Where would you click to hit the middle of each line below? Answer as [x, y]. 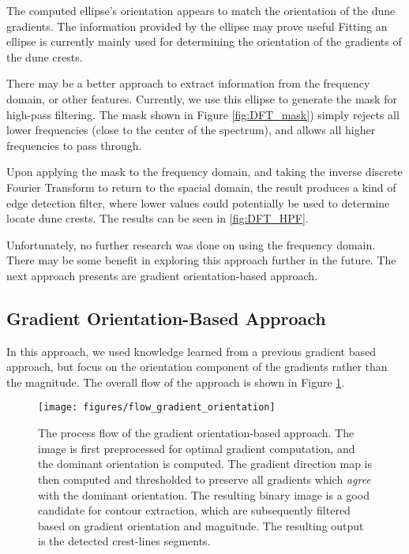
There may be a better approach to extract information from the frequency [188, 83]
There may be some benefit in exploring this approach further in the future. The [201, 260]
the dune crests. [45, 56]
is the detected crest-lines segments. [124, 541]
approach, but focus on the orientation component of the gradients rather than [197, 367]
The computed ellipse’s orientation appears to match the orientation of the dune [201, 10]
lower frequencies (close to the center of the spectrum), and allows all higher [191, 130]
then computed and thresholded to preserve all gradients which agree [204, 479]
